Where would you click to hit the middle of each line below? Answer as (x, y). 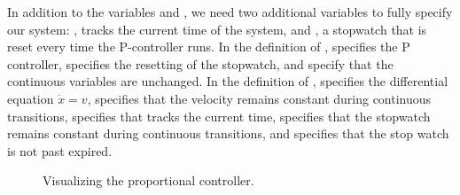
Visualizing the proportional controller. (148, 180)
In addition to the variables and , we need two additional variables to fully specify (230, 12)
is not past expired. (60, 150)
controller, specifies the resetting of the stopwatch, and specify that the (200, 63)
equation (31, 98)
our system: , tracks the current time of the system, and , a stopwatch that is (217, 29)
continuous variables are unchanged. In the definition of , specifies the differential (228, 81)
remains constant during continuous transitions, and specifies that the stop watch (228, 133)
